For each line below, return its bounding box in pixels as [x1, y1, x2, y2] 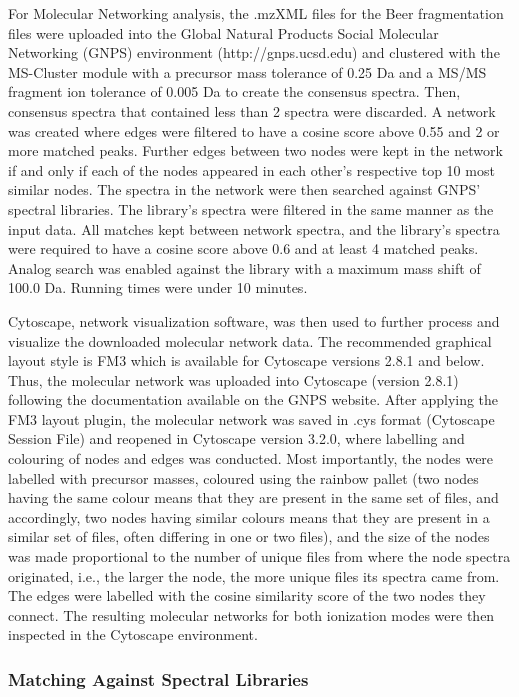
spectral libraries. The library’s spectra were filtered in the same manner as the [8, 198, 494, 219]
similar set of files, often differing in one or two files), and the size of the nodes [8, 526, 490, 547]
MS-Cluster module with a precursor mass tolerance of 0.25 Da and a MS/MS [8, 61, 487, 82]
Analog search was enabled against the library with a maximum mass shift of [8, 257, 481, 278]
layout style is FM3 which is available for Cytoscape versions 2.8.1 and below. [8, 350, 485, 371]
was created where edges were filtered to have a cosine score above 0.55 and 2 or [8, 120, 500, 141]
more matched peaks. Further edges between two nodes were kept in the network [8, 140, 503, 161]
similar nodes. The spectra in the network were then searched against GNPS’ [8, 179, 481, 200]
